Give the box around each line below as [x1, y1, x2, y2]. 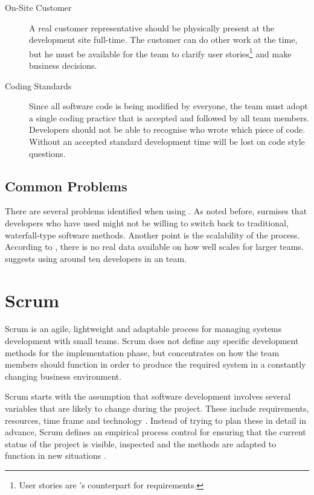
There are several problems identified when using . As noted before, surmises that [5, 205, 307, 217]
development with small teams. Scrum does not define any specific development [5, 334, 299, 347]
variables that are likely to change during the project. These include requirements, [5, 402, 309, 415]
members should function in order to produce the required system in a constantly [5, 358, 306, 371]
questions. [29, 147, 66, 159]
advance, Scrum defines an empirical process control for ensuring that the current [5, 426, 306, 438]
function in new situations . [5, 449, 106, 462]
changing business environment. [5, 369, 122, 382]
